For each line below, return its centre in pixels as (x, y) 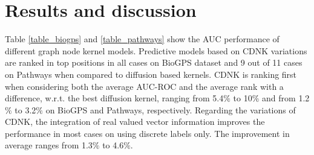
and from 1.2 (286, 98)
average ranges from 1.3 (49, 145)
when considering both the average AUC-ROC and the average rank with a (144, 86)
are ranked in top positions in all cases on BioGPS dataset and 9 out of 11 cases (154, 62)
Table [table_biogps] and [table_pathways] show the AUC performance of (142, 39)
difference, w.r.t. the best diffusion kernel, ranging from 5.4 (114, 98)
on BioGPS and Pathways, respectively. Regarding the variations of (171, 109)
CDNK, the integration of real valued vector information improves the (135, 122)
